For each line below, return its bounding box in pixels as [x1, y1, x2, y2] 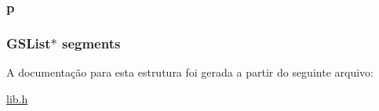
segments [61, 33, 121, 52]
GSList [6, 33, 51, 52]
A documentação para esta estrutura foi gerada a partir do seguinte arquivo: [6, 64, 374, 81]
